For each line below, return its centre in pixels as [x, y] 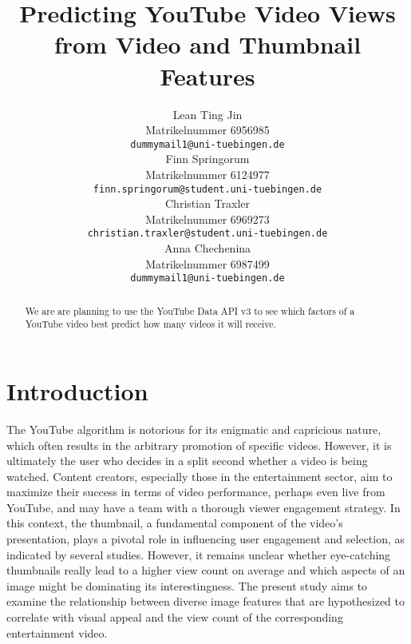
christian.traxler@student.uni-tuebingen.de [207, 234]
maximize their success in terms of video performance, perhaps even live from [196, 492]
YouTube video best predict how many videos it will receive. [150, 324]
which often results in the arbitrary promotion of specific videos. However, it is [199, 445]
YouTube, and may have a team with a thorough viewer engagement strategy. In [204, 507]
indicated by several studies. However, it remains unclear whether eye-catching [199, 554]
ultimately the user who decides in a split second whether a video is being [187, 461]
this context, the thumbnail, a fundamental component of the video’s [175, 523]
